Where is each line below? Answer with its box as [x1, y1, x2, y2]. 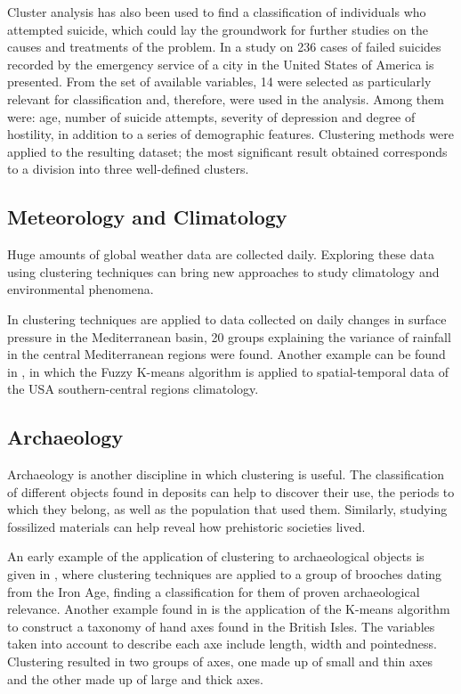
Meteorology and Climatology [7, 203, 287, 231]
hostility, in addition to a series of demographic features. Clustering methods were [7, 125, 454, 143]
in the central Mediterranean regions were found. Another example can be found [7, 345, 446, 363]
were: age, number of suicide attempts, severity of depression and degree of [7, 107, 416, 126]
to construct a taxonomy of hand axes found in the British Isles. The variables [7, 616, 435, 635]
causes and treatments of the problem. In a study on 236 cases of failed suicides [7, 37, 441, 56]
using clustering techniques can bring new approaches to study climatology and [7, 262, 440, 281]
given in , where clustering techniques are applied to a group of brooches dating [7, 565, 442, 584]
